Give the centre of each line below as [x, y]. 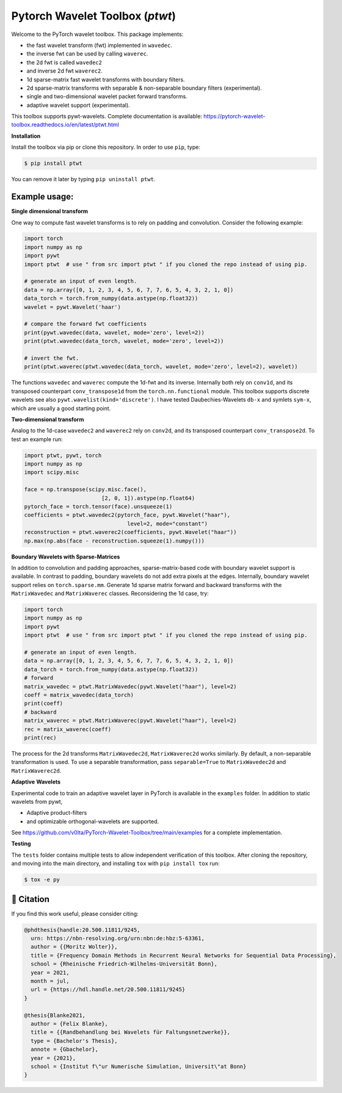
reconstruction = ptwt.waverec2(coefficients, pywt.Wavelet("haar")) [130, 532]
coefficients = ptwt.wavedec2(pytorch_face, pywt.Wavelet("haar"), [127, 515]
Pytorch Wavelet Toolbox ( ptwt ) [94, 16]
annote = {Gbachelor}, [65, 1049]
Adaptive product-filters [57, 813]
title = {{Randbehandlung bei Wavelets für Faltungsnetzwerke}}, [131, 1032]
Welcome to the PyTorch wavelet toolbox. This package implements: [97, 34]
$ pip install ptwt [53, 164]
